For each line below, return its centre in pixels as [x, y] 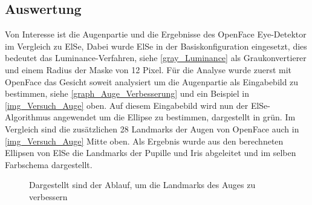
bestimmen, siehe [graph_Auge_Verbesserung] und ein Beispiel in [127, 93]
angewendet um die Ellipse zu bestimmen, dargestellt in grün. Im [174, 117]
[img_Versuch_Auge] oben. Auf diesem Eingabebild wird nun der [127, 105]
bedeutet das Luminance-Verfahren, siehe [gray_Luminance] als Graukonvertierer [156, 58]
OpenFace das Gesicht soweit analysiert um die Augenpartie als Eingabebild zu [152, 81]
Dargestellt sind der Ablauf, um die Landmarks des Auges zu [142, 185]
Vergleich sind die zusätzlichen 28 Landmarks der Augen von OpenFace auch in [152, 129]
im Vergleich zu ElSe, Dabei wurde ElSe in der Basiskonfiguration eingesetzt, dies [156, 46]
